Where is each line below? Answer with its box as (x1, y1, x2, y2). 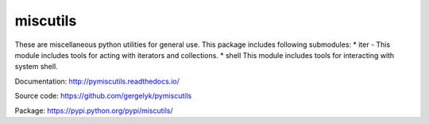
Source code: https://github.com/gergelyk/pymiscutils (14, 91, 192, 101)
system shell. (14, 62, 59, 72)
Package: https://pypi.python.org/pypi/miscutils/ (14, 106, 174, 115)
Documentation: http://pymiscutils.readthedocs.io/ (14, 76, 180, 86)
